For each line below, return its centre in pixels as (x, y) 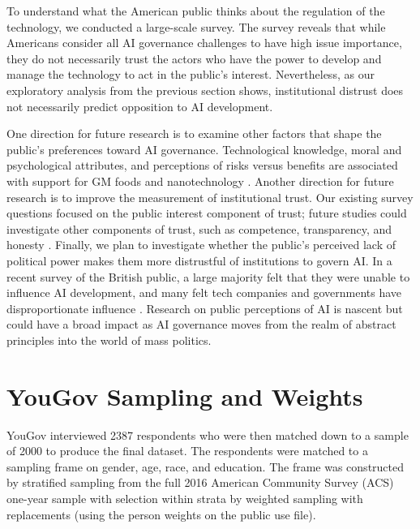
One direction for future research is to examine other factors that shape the (194, 133)
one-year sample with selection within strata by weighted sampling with (185, 498)
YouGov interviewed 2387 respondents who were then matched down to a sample (208, 434)
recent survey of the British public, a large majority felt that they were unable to (208, 276)
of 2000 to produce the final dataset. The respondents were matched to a (187, 451)
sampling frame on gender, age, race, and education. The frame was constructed (206, 466)
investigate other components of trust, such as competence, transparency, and (199, 228)
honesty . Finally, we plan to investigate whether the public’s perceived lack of (201, 245)
